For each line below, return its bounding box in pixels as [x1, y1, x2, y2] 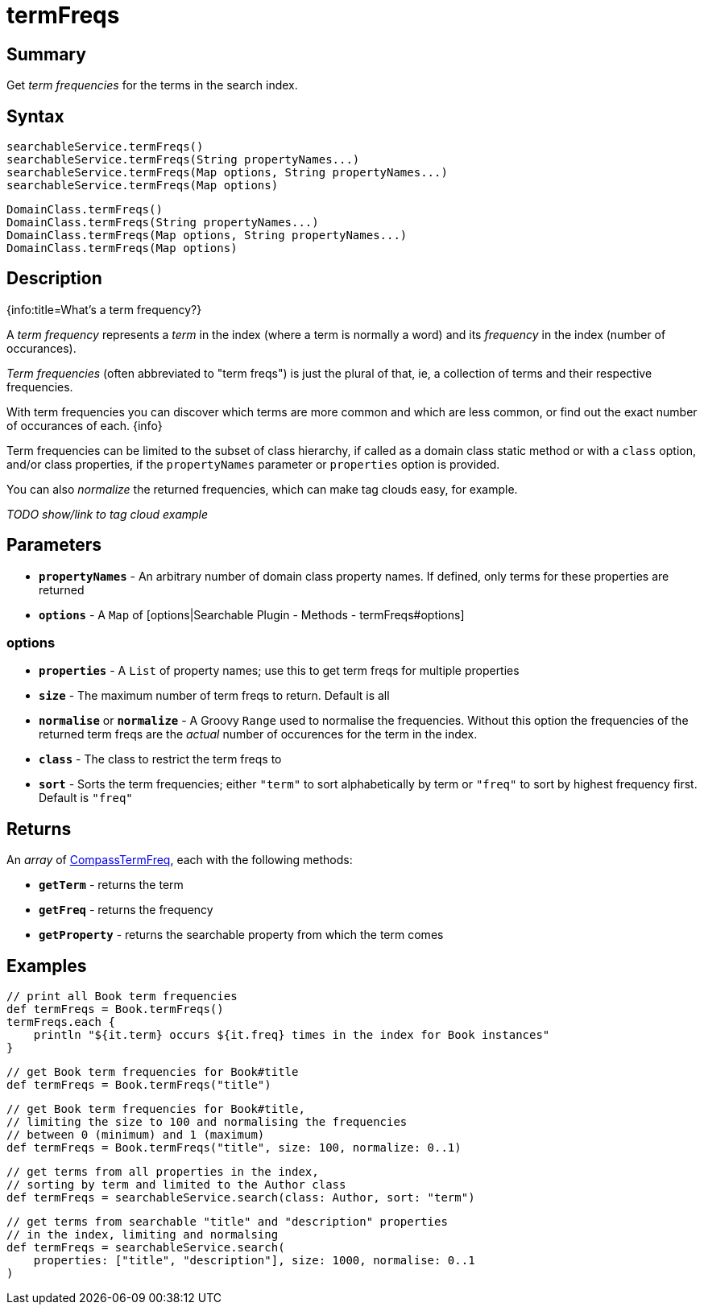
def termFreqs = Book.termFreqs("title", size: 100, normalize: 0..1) [6, 1141, 462, 1155]
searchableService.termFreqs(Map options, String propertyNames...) [6, 166, 448, 180]
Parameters [6, 535, 101, 556]
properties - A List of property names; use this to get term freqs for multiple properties [39, 664, 520, 678]
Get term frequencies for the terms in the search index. [6, 78, 298, 93]
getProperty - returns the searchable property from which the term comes [39, 928, 444, 942]
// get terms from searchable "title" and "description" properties [6, 1215, 448, 1229]
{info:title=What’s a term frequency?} [6, 302, 202, 316]
